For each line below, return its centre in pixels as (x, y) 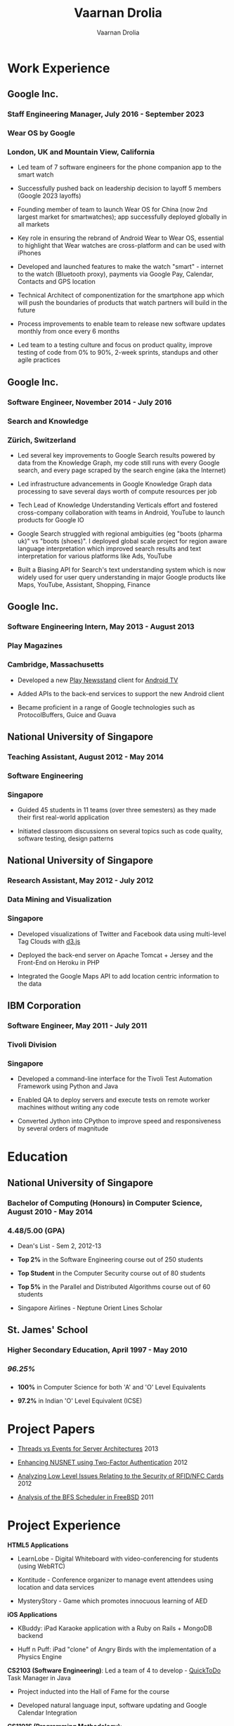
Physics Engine (39, 1656)
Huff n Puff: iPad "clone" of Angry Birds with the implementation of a (117, 1649)
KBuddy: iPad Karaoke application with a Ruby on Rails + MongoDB (115, 1628)
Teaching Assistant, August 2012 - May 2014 (85, 757)
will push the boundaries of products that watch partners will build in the (122, 303)
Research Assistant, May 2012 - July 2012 (80, 881)
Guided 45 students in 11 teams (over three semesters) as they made (117, 810)
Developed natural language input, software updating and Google (112, 1705)
